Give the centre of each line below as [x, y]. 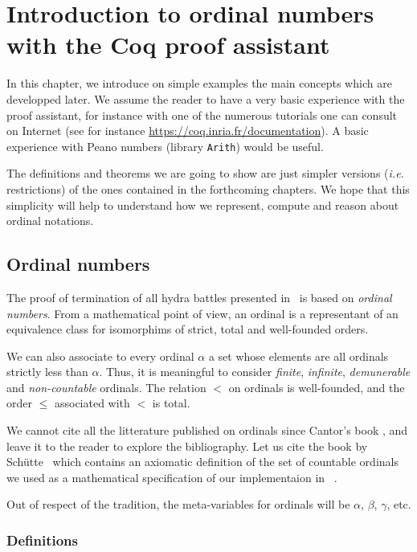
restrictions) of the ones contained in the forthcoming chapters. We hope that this [208, 188]
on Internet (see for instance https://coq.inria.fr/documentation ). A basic [188, 131]
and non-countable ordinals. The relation [106, 387]
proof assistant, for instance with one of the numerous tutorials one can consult [202, 114]
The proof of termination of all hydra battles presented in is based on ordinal [199, 297]
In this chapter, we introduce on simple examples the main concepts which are [199, 83]
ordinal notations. [50, 221]
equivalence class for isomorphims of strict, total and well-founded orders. [188, 329]
